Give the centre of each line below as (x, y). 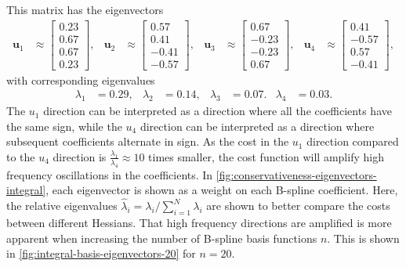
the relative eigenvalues (62, 206)
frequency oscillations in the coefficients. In (110, 174)
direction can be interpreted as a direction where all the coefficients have (217, 111)
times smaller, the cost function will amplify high (266, 156)
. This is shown (363, 238)
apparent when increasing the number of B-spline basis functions (162, 238)
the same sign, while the (64, 126)
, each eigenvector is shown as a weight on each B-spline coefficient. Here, (222, 190)
